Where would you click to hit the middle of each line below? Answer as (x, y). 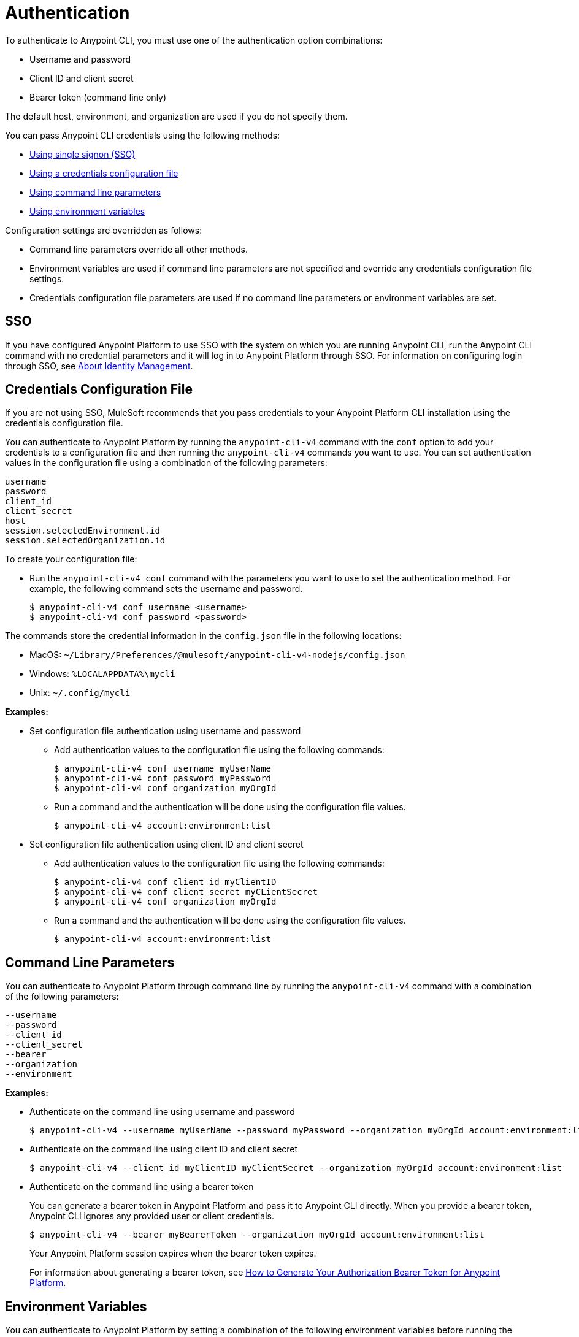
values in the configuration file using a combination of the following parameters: (166, 463)
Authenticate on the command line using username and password (162, 1112)
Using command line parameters (95, 192)
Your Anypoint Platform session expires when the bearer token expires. (173, 1254)
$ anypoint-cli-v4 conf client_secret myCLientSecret (186, 892)
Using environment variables (87, 211)
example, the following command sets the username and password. (166, 589)
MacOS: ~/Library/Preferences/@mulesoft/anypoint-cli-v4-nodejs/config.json (217, 655)
